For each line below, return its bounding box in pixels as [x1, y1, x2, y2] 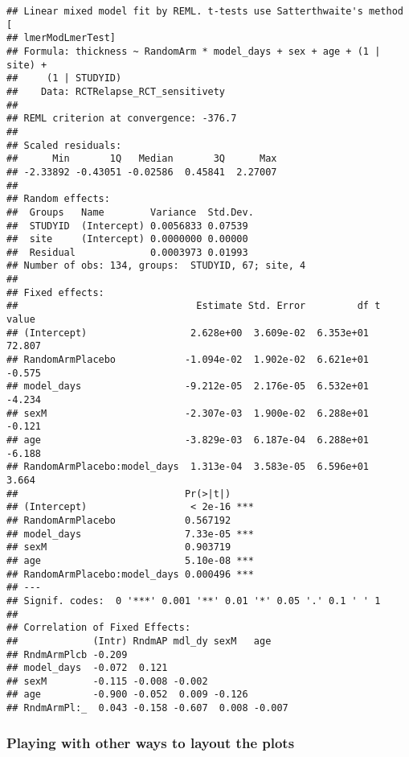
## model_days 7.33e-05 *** [6, 528, 254, 540]
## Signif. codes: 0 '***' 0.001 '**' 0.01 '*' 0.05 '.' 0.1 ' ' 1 [6, 594, 381, 607]
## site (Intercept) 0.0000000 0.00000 [6, 233, 248, 245]
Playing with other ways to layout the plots [6, 732, 295, 752]
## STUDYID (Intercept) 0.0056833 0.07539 [6, 220, 248, 232]
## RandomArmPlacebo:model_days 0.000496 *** [6, 568, 254, 580]
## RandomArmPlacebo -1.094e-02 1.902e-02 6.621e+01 [6, 354, 370, 366]
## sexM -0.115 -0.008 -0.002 [6, 675, 208, 687]
